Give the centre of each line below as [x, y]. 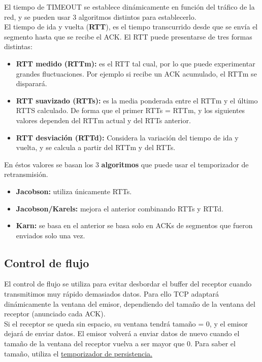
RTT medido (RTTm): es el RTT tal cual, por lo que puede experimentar [136, 63]
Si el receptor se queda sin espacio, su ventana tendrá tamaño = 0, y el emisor [126, 323]
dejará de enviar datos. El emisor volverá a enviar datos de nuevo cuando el [122, 333]
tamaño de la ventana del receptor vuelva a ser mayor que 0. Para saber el [120, 343]
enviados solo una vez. [51, 235]
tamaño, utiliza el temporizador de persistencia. [78, 353]
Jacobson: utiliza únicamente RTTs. [74, 191]
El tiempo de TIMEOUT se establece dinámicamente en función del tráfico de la [129, 7]
